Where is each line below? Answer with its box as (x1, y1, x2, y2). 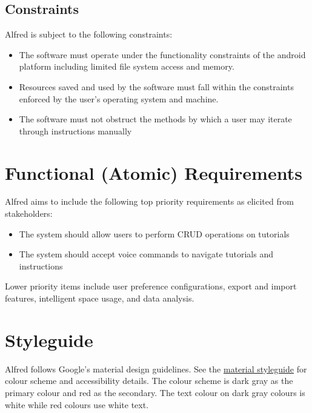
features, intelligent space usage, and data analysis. (5, 292, 194, 305)
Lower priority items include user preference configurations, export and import (5, 280, 297, 292)
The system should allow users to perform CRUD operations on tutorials (19, 227, 290, 240)
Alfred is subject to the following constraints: (5, 28, 173, 41)
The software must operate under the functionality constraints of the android (19, 48, 306, 61)
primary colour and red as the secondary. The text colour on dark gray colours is (5, 386, 305, 398)
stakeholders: (5, 207, 53, 220)
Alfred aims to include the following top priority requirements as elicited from (5, 195, 294, 208)
